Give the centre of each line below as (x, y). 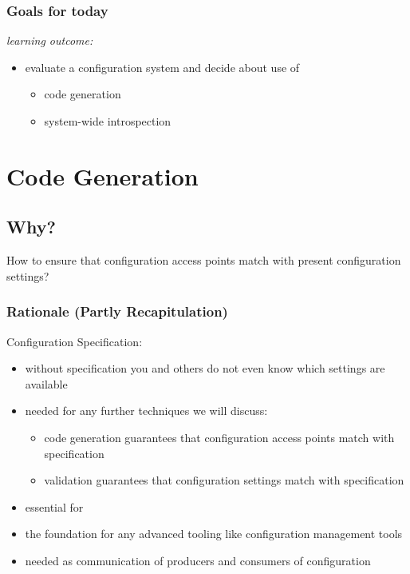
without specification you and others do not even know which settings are (205, 368)
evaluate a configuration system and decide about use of (162, 67)
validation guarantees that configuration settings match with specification (224, 480)
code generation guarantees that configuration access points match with (219, 437)
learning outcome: (50, 40)
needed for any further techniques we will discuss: (146, 411)
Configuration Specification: (75, 341)
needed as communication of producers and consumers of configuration (198, 560)
